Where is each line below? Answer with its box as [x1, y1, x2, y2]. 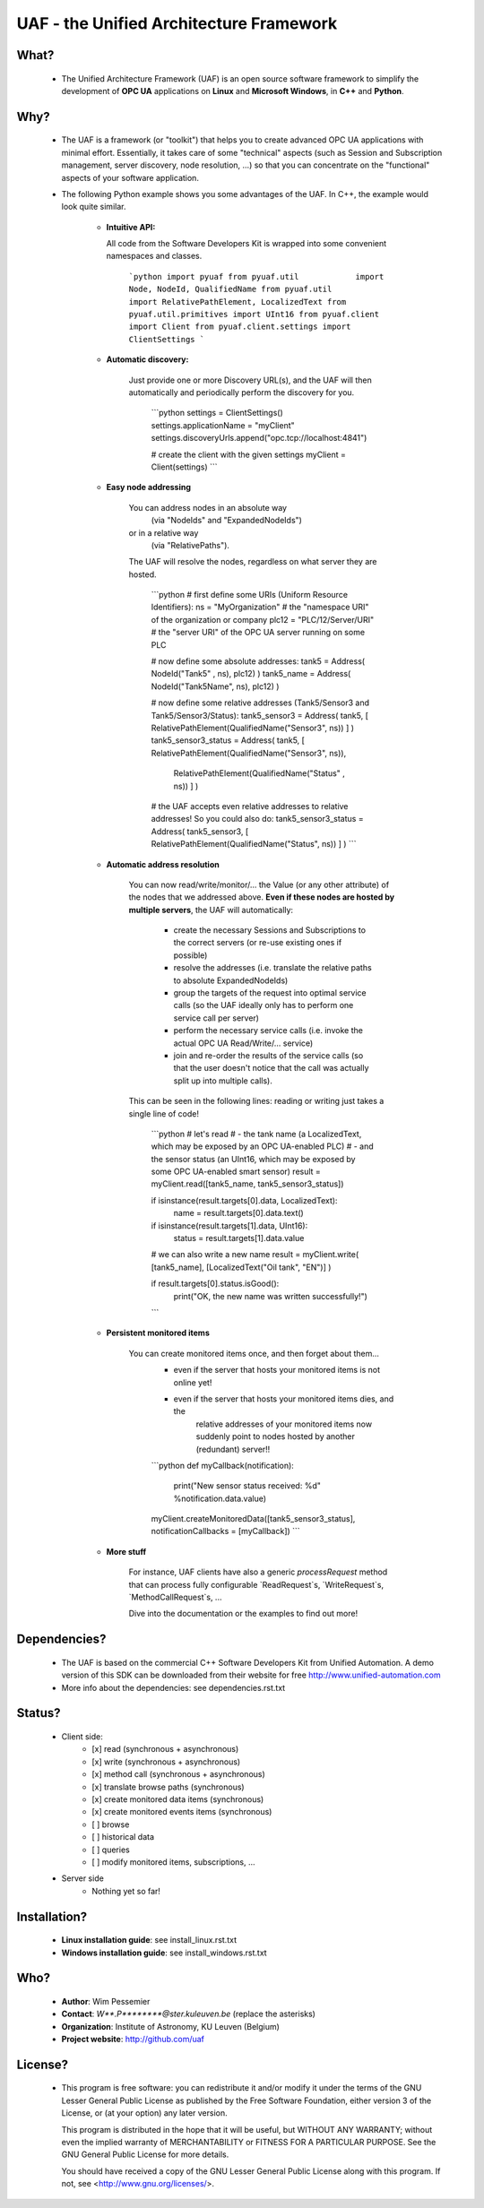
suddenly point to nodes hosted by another [195, 1431, 356, 1442]
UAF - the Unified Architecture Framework [16, 13, 338, 33]
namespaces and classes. [106, 251, 203, 262]
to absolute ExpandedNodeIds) [173, 975, 289, 986]
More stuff [106, 1546, 147, 1557]
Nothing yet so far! [91, 1885, 161, 1896]
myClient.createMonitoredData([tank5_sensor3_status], [151, 1514, 356, 1524]
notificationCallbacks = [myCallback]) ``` [151, 1526, 300, 1537]
